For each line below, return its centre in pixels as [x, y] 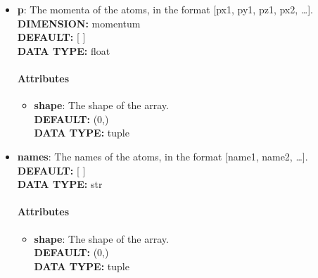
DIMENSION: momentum [79, 23]
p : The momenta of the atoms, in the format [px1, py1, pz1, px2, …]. [165, 9]
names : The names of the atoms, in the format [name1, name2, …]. [163, 156]
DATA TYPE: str [60, 184]
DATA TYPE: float [64, 50]
